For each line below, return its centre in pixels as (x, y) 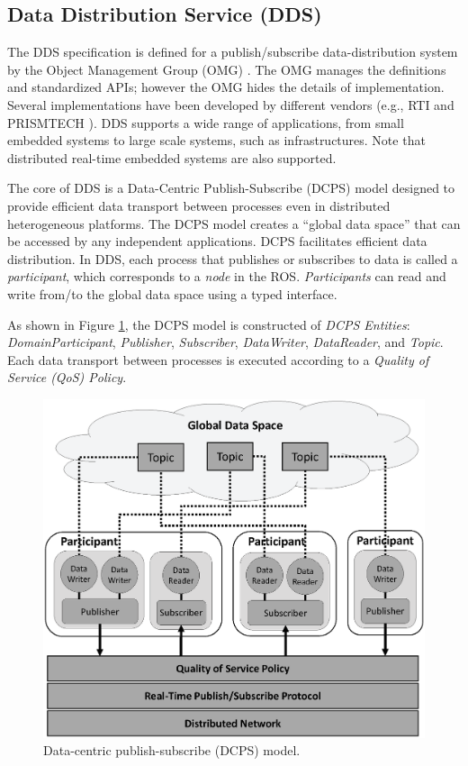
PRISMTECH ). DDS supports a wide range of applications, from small (206, 122)
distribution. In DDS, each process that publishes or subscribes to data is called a (233, 258)
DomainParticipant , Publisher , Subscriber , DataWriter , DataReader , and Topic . (225, 342)
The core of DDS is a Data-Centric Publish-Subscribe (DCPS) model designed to (231, 188)
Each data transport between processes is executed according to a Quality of (218, 359)
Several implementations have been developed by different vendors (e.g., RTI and (231, 104)
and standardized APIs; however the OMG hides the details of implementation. (226, 87)
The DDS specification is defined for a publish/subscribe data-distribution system (233, 52)
